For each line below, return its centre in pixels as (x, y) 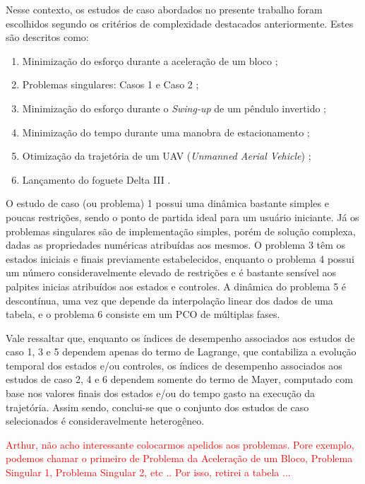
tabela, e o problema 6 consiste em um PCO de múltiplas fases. (143, 314)
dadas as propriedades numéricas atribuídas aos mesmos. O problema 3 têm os (176, 245)
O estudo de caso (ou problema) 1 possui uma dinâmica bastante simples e (167, 203)
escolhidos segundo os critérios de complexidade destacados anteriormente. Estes (180, 23)
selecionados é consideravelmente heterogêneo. (105, 421)
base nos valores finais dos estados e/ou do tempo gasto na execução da (161, 393)
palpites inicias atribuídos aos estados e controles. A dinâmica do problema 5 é (176, 286)
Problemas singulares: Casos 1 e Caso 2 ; (110, 84)
